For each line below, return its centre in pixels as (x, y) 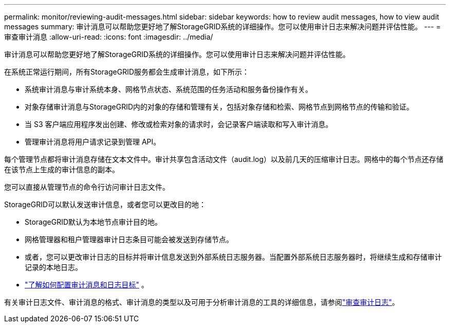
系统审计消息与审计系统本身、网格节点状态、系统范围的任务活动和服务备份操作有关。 (168, 89)
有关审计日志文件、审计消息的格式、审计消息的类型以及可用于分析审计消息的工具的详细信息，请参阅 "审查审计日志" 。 (202, 302)
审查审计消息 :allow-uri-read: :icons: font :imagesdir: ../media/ (109, 37)
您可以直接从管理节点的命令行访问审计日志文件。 (87, 187)
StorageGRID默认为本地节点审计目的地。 (93, 222)
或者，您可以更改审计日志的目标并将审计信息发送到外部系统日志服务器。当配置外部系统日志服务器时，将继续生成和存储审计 (233, 257)
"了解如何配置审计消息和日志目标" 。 (87, 285)
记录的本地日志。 (53, 267)
